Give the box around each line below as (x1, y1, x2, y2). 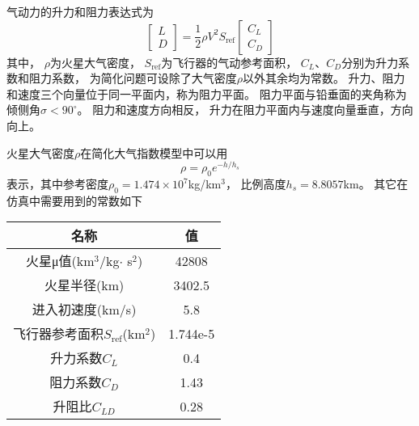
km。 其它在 (343, 175, 408, 192)
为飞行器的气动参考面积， (161, 53, 298, 70)
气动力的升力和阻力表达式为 (6, 3, 154, 19)
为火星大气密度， (49, 53, 141, 70)
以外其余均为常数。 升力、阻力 (242, 70, 405, 86)
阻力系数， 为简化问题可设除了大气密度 (28, 70, 237, 86)
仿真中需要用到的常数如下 (6, 192, 142, 209)
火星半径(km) (44, 276, 125, 295)
